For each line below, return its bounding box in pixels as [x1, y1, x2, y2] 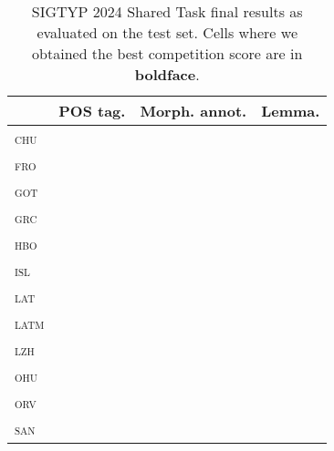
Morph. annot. [140, 100, 247, 121]
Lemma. [261, 100, 320, 121]
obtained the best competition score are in [32, 43, 303, 64]
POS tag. [58, 100, 126, 121]
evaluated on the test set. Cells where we [37, 22, 297, 43]
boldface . [134, 64, 200, 85]
